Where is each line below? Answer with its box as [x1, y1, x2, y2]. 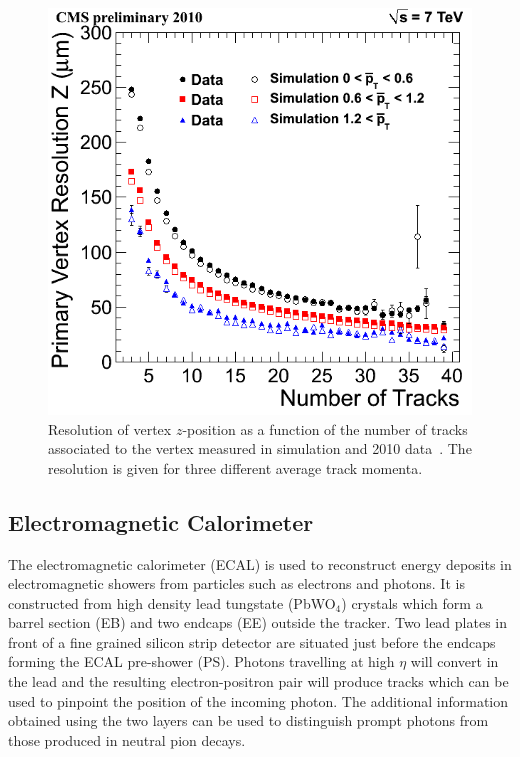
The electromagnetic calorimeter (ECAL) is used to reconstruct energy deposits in [8, 553, 512, 574]
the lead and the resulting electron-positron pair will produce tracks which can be [8, 671, 509, 692]
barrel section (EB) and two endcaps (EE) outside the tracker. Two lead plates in [8, 612, 507, 633]
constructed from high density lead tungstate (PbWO [8, 592, 336, 613]
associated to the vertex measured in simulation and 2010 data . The [48, 438, 472, 459]
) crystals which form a [341, 592, 483, 613]
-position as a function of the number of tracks [182, 418, 468, 439]
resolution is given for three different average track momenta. [48, 457, 423, 478]
